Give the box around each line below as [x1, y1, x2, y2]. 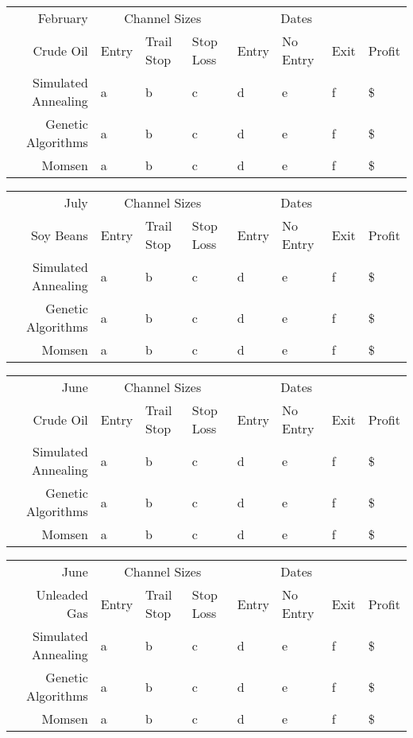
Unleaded [36, 585, 88, 604]
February [37, 9, 88, 27]
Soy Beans [30, 225, 88, 244]
